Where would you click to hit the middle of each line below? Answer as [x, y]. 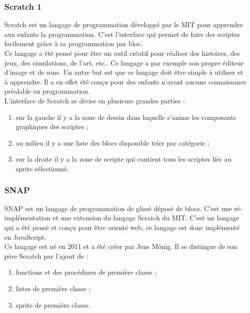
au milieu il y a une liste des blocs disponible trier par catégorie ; [112, 142]
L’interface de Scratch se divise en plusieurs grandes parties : [95, 100]
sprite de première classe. [53, 305]
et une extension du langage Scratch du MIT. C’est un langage [146, 218]
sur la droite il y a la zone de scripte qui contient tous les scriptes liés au [124, 159]
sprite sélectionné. [42, 168]
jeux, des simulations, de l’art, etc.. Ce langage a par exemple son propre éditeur [124, 62]
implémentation [28, 218]
